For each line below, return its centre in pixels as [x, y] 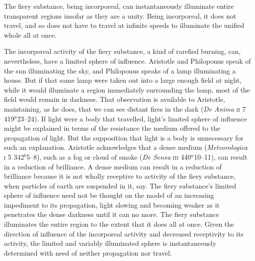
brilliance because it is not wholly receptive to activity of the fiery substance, [120, 176]
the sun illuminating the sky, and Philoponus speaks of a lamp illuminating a [120, 70]
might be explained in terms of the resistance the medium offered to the [112, 128]
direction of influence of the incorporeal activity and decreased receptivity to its [124, 233]
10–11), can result [221, 156]
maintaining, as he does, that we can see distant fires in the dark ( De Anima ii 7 [125, 108]
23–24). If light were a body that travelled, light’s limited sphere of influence [132, 118]
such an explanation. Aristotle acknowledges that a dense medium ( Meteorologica [126, 147]
